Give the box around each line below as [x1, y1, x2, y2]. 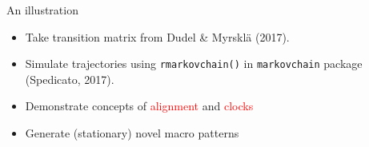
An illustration [6, 2, 78, 18]
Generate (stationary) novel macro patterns [25, 125, 239, 141]
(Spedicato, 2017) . [25, 70, 114, 87]
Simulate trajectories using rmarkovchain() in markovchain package [25, 55, 363, 72]
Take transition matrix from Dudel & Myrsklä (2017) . [25, 28, 290, 45]
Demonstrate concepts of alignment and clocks [25, 97, 254, 114]
